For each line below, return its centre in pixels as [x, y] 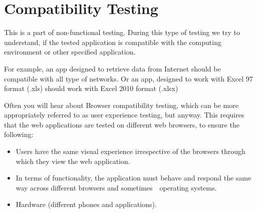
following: [19, 134]
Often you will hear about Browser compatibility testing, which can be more [121, 105]
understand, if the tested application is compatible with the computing [113, 42]
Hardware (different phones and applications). [86, 204]
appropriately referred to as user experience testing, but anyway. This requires [124, 115]
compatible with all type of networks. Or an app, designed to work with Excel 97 [128, 78]
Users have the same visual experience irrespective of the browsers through [131, 151]
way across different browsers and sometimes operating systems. [116, 187]
